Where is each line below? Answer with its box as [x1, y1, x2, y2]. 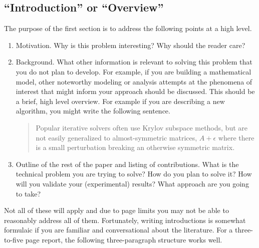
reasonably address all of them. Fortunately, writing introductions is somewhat [4, 214, 246, 225]
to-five [4, 234, 24, 244]
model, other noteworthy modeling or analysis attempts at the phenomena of [16, 76, 252, 86]
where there [218, 132, 254, 142]
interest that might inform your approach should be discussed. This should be [16, 86, 255, 96]
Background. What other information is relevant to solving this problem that [16, 56, 252, 67]
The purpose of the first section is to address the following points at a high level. [4, 23, 252, 33]
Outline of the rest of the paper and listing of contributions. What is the [16, 158, 239, 169]
